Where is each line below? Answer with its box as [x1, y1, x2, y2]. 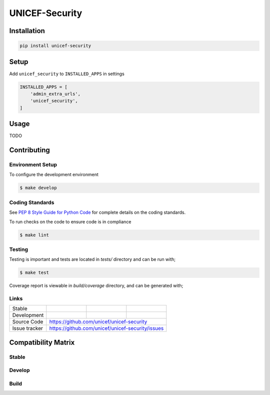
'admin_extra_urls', [30, 91, 81, 97]
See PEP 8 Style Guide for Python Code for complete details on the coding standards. [9, 209, 186, 215]
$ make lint [19, 232, 49, 238]
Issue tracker [12, 325, 43, 332]
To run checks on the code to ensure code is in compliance [9, 218, 131, 225]
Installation [9, 27, 45, 35]
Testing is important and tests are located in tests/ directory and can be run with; [9, 256, 176, 262]
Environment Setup [9, 161, 57, 168]
